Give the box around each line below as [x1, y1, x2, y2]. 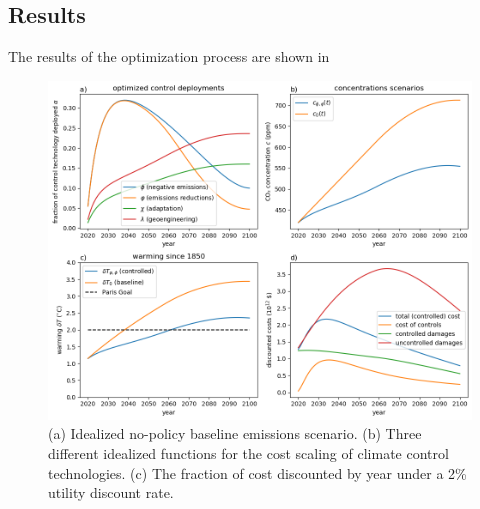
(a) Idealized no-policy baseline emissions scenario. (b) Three [48, 423, 422, 444]
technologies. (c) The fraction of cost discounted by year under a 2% [48, 462, 467, 483]
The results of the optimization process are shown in [8, 46, 330, 67]
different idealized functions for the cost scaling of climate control [48, 443, 449, 463]
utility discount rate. [48, 482, 174, 503]
